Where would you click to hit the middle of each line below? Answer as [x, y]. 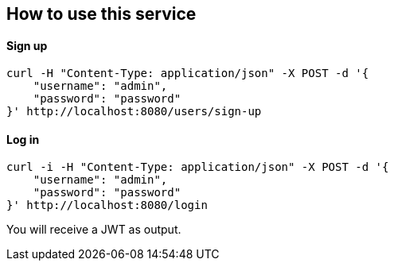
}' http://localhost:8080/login [107, 205]
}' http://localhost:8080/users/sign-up [134, 112]
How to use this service [101, 14]
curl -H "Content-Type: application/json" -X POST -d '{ [188, 74]
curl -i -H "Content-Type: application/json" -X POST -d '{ [198, 167]
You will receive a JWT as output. [94, 230]
